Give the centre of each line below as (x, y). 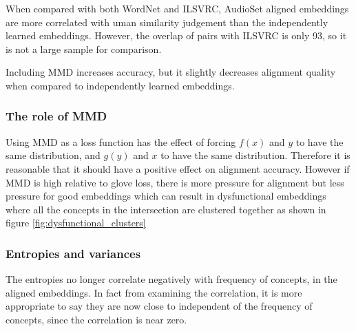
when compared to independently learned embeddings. (120, 85)
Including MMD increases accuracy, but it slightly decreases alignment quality (171, 72)
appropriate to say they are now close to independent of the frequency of (159, 306)
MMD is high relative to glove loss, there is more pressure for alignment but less (175, 182)
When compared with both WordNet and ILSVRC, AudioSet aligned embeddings (177, 8)
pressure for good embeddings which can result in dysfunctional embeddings (166, 196)
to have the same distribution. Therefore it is (255, 155)
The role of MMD (56, 116)
